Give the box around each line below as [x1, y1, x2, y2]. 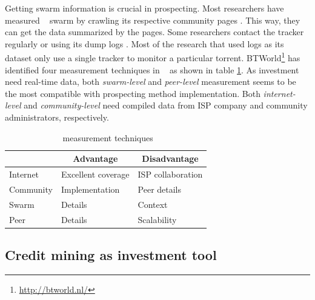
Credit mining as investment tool [5, 245, 217, 264]
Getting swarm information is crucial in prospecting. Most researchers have [5, 2, 284, 14]
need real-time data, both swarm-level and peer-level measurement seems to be [5, 75, 296, 88]
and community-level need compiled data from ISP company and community [24, 99, 308, 112]
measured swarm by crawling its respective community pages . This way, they [5, 13, 300, 26]
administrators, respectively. [5, 111, 109, 123]
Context [138, 198, 168, 210]
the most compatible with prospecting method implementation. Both [5, 87, 260, 99]
